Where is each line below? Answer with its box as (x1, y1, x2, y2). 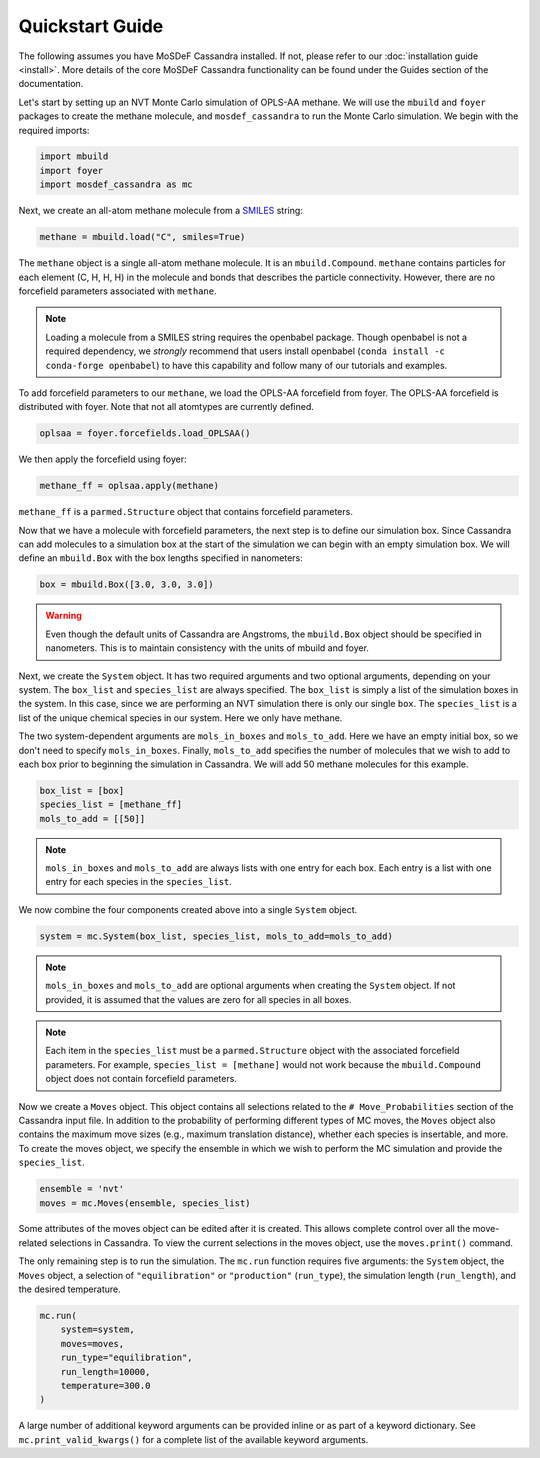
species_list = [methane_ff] (39, 799, 183, 810)
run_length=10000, (60, 1366, 151, 1377)
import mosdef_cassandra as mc (39, 179, 194, 190)
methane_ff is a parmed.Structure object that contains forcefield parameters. (18, 506, 354, 518)
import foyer (39, 165, 104, 176)
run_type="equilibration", (60, 1352, 194, 1364)
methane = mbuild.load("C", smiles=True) (39, 231, 246, 243)
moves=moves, (60, 1338, 125, 1349)
